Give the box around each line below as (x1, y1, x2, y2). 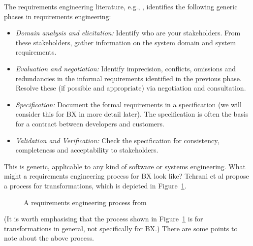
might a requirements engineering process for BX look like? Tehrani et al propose (4, 171, 249, 181)
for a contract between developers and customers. (15, 118, 164, 128)
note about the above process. (4, 233, 94, 243)
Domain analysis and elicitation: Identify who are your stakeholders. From (15, 28, 241, 38)
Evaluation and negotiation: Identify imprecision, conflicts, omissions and (15, 63, 236, 73)
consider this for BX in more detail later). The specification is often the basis (15, 109, 249, 119)
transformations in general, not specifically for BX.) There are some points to (4, 223, 238, 233)
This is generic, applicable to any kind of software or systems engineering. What (4, 161, 246, 171)
